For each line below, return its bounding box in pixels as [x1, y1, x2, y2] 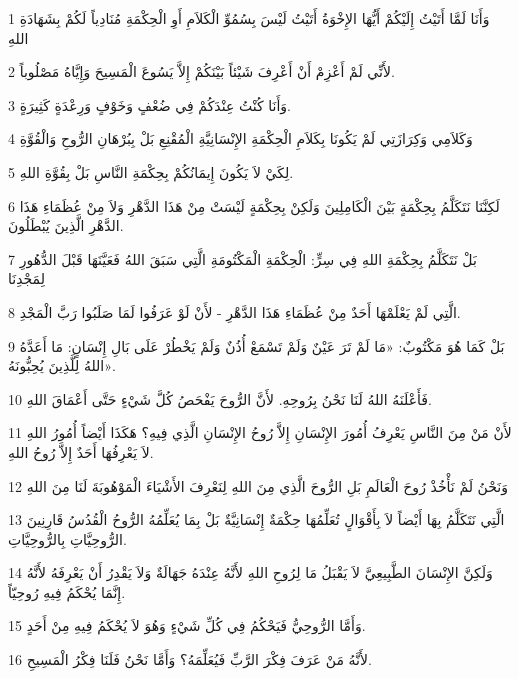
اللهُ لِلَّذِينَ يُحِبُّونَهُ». [8, 355, 116, 376]
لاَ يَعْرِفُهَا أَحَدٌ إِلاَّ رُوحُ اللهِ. [8, 441, 154, 462]
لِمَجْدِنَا [8, 268, 45, 289]
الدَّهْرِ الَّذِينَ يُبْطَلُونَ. [8, 215, 124, 236]
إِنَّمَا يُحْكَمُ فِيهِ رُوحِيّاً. [8, 581, 126, 602]
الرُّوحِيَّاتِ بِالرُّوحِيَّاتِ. [8, 528, 127, 549]
